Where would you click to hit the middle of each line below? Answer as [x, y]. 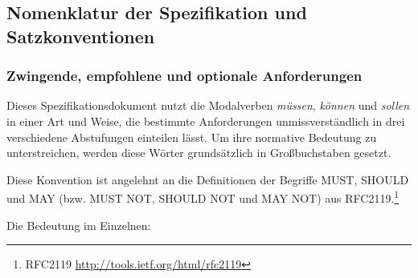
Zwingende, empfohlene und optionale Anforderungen [184, 76]
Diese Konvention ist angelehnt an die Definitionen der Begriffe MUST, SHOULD [208, 179]
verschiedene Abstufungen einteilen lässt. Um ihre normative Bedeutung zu [192, 137]
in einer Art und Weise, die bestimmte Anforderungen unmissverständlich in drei [206, 121]
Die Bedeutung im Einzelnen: [79, 225]
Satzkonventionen [81, 36]
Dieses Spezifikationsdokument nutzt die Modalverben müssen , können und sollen [208, 105]
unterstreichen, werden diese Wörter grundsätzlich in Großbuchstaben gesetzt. [199, 153]
